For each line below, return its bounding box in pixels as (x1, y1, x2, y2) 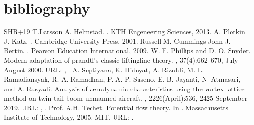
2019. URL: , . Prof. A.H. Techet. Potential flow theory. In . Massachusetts (4, 102, 229, 112)
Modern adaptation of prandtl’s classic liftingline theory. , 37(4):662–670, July (4, 54, 238, 65)
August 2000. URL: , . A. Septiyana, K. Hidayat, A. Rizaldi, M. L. (4, 64, 204, 74)
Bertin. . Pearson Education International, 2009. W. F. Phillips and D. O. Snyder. (4, 45, 251, 55)
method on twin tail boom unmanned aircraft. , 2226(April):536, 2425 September (4, 93, 248, 103)
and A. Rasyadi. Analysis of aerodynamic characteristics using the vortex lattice (4, 83, 245, 93)
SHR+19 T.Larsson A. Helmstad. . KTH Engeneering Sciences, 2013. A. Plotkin (4, 26, 245, 36)
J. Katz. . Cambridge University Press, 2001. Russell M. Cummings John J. (4, 36, 231, 46)
